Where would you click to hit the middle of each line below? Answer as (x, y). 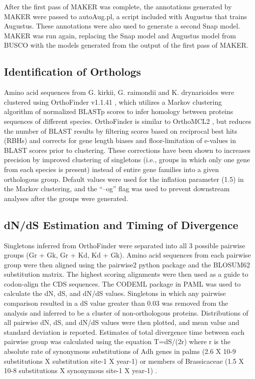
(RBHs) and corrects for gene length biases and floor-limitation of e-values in (120, 140)
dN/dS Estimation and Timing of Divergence (121, 224)
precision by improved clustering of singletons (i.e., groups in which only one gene (127, 160)
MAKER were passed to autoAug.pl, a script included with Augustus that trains (126, 16)
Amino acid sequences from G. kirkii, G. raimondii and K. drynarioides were (119, 92)
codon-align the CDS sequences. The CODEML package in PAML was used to (122, 283)
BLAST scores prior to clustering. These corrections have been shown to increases (127, 150)
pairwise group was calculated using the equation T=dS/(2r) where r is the (117, 341)
